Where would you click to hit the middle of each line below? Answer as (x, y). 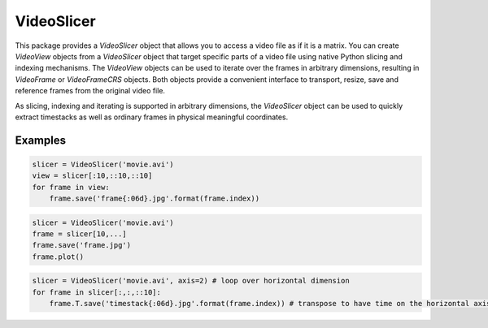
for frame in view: (71, 187)
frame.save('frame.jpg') (82, 245)
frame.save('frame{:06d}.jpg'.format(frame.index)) (155, 199)
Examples (41, 140)
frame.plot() (58, 257)
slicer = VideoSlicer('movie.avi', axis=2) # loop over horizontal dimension (191, 281)
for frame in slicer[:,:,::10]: (97, 292)
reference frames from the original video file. (90, 91)
